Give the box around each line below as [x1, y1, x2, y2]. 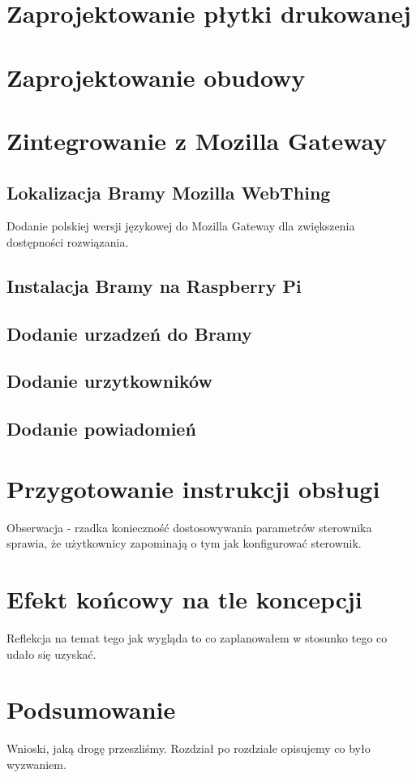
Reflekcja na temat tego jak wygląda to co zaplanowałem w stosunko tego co [6, 630, 388, 647]
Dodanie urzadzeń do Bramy [6, 320, 252, 346]
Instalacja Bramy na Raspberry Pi [6, 273, 302, 298]
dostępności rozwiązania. [6, 233, 129, 250]
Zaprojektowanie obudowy [6, 60, 306, 93]
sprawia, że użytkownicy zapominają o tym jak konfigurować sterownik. [6, 535, 362, 552]
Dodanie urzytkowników [6, 368, 212, 393]
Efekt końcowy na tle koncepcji [6, 582, 362, 616]
